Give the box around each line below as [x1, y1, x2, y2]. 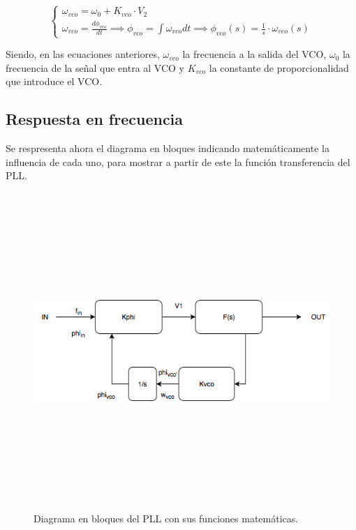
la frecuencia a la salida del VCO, [182, 47, 327, 61]
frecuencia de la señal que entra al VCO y [6, 60, 185, 75]
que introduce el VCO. [6, 74, 103, 89]
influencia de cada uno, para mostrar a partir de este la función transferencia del [6, 154, 350, 169]
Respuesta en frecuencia [6, 108, 184, 130]
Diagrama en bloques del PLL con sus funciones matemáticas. [34, 510, 299, 525]
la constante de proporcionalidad [209, 60, 349, 75]
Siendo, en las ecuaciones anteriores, [6, 47, 160, 61]
